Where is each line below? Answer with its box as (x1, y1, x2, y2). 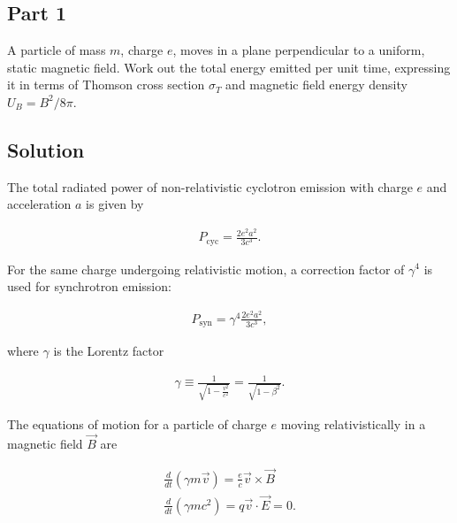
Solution (7, 135, 85, 163)
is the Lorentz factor (53, 342, 164, 360)
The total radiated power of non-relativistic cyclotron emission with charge (7, 177, 413, 196)
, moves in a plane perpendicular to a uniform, (172, 41, 425, 59)
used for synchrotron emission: (7, 277, 171, 296)
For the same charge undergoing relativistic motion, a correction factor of (7, 259, 405, 278)
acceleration (7, 195, 72, 213)
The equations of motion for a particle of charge (7, 415, 267, 434)
